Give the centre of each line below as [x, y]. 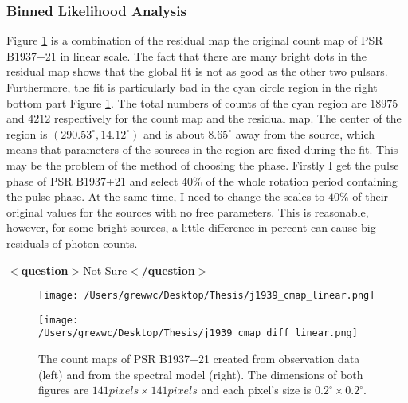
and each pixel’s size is [256, 390]
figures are [64, 390]
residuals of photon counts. [72, 243]
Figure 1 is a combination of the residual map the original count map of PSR [195, 40]
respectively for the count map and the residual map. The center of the [228, 118]
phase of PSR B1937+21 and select [92, 180]
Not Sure [105, 270]
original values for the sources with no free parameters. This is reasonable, [188, 211]
